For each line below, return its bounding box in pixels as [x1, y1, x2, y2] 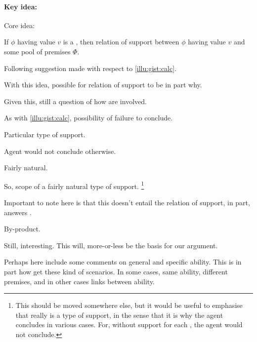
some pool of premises [4, 46, 71, 56]
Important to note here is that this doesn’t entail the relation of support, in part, [4, 197, 250, 207]
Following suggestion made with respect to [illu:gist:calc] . [4, 63, 177, 73]
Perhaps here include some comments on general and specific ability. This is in [4, 257, 242, 267]
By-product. [4, 224, 41, 234]
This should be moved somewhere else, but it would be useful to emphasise [15, 300, 243, 310]
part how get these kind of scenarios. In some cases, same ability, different [4, 266, 228, 276]
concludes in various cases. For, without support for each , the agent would [15, 319, 243, 330]
